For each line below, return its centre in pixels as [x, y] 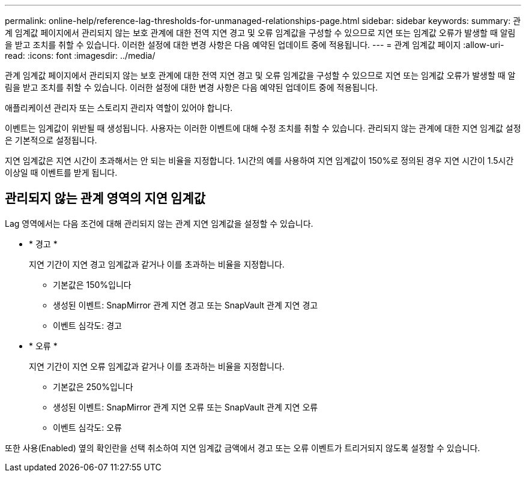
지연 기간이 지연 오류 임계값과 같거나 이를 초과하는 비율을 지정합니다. [157, 366]
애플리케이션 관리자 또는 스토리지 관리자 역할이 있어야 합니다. [119, 108]
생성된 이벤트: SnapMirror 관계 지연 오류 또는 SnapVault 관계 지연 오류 [186, 407]
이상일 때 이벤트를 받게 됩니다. [61, 172]
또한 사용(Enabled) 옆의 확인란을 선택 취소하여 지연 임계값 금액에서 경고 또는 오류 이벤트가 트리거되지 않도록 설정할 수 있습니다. [243, 448]
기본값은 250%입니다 [93, 386]
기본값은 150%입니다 [92, 284]
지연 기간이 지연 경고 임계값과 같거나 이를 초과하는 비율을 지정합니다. [157, 264]
